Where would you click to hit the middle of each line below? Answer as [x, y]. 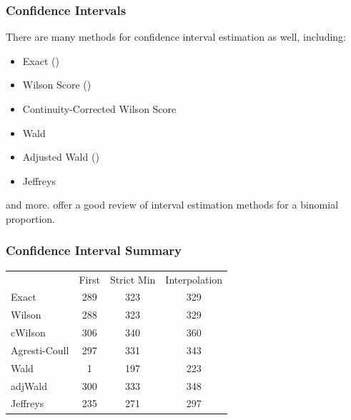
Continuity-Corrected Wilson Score [99, 109]
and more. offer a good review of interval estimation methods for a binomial [172, 205]
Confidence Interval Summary [94, 250]
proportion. [30, 218]
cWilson [28, 332]
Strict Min [133, 279]
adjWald [29, 385]
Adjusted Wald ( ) [61, 157]
